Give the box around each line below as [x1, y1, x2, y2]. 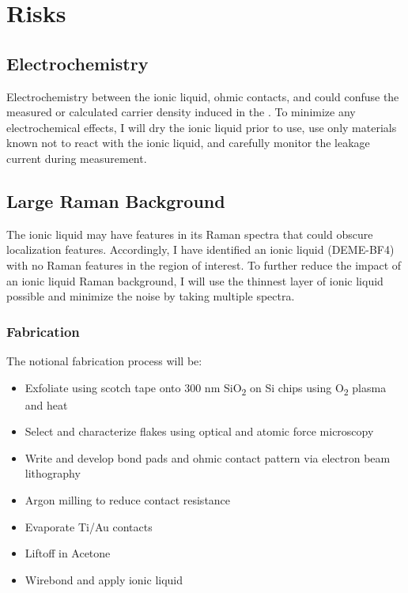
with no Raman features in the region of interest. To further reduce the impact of [6, 256, 402, 273]
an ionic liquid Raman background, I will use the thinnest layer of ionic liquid [6, 272, 383, 289]
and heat [25, 396, 68, 413]
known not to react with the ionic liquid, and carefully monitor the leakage [6, 134, 370, 151]
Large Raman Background [6, 188, 225, 213]
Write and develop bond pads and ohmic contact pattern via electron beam [25, 449, 391, 466]
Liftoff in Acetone [25, 545, 111, 561]
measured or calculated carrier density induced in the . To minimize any [6, 104, 356, 120]
